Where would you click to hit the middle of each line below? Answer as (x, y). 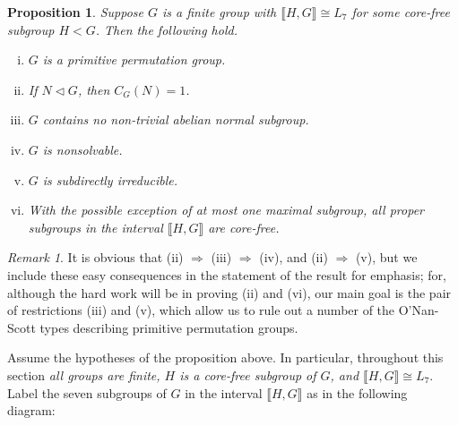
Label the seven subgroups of (87, 392)
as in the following (357, 392)
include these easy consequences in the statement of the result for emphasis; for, (227, 274)
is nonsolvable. (82, 149)
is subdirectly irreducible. (110, 179)
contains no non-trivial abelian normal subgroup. (176, 119)
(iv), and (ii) (294, 257)
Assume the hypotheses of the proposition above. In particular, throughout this (225, 357)
